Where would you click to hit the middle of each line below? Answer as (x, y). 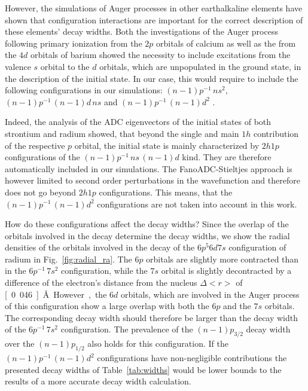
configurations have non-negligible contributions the (192, 358)
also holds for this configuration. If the (158, 343)
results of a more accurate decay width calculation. (98, 381)
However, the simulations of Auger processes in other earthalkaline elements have (154, 8)
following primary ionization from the (74, 43)
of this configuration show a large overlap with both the (107, 306)
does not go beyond (41, 192)
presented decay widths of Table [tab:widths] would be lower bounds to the (143, 369)
